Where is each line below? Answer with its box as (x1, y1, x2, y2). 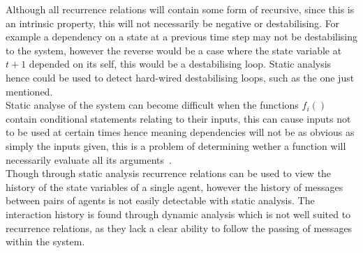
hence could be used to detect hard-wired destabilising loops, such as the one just (6, 70, 355, 84)
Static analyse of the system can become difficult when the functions (6, 98, 299, 112)
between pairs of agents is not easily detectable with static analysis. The (6, 193, 315, 208)
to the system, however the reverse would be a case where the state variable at (6, 43, 342, 57)
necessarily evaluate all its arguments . (6, 152, 172, 167)
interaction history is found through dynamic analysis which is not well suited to (6, 206, 351, 221)
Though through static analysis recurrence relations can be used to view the (6, 166, 332, 181)
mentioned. (6, 84, 53, 98)
